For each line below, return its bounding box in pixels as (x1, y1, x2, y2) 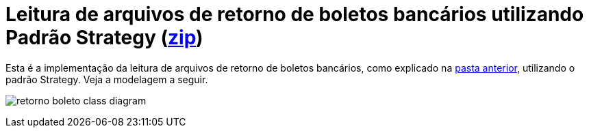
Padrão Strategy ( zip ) (5, 26, 203, 49)
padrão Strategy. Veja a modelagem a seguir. (5, 73, 208, 85)
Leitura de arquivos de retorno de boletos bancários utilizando (5, 3, 584, 26)
